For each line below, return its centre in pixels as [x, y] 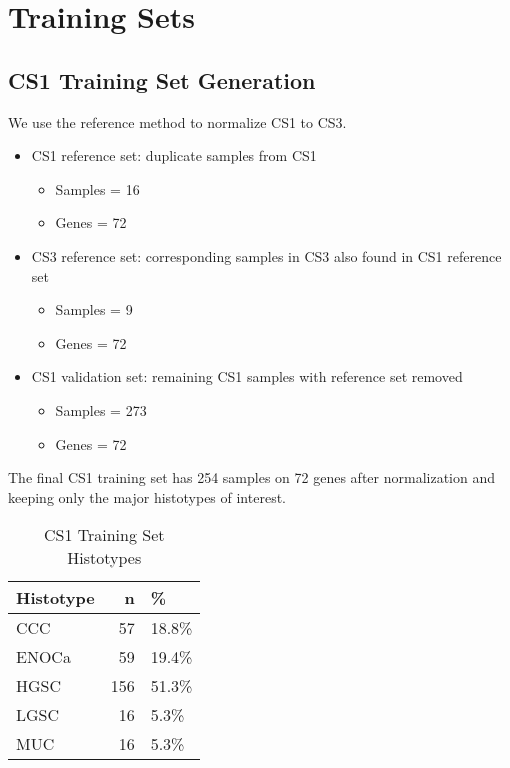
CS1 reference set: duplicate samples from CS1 [174, 155]
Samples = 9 [94, 309]
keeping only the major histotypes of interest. [147, 496]
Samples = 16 [97, 188]
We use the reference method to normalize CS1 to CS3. [177, 121]
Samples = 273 [101, 409]
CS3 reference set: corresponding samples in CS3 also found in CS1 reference [266, 255]
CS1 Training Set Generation [162, 79]
